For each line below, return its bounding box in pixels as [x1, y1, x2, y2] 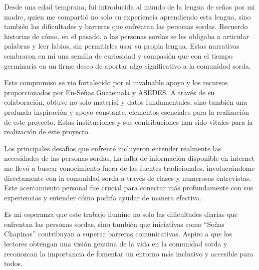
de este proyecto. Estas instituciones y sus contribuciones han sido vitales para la [4, 116, 253, 127]
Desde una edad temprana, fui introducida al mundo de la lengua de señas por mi [4, 2, 255, 12]
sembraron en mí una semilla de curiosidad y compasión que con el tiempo [4, 50, 233, 61]
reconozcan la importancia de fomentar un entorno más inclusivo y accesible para [4, 248, 253, 258]
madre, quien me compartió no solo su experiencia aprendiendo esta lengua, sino [4, 11, 251, 22]
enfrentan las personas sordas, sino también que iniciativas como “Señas [4, 218, 224, 229]
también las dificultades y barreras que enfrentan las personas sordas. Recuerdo [4, 21, 248, 32]
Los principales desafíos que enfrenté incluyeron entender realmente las [4, 143, 221, 153]
